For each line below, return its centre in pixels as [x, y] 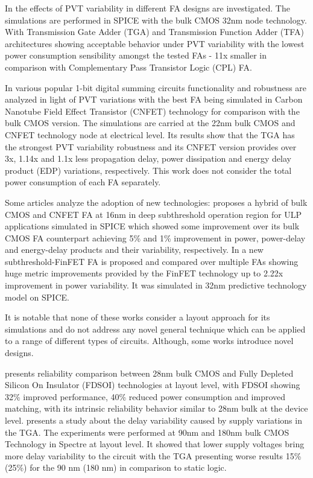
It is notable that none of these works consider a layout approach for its [138, 317]
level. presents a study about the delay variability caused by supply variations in [153, 420]
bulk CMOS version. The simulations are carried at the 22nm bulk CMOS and [150, 123]
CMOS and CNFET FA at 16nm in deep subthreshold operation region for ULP [153, 214]
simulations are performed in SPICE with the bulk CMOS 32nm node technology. [156, 20]
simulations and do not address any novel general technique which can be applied [155, 329]
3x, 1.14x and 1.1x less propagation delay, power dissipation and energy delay [148, 158]
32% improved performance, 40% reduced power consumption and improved [145, 396]
